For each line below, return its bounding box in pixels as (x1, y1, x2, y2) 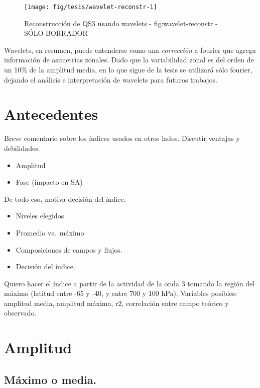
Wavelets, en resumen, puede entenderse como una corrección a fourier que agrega (4, 44, 256, 55)
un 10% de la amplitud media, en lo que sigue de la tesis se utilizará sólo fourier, (4, 64, 252, 75)
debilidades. (4, 142, 40, 153)
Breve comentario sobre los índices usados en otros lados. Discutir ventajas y (4, 133, 240, 143)
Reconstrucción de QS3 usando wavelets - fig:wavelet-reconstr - (24, 18, 218, 28)
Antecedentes (4, 104, 98, 124)
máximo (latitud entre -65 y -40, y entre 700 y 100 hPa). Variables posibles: (4, 288, 237, 298)
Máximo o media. (4, 371, 97, 387)
